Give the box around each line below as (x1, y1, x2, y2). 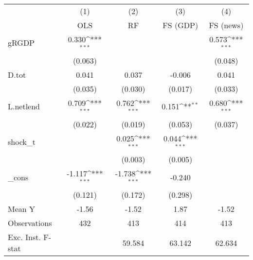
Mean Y (8, 203, 36, 215)
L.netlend (8, 101, 40, 112)
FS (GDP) (163, 19, 199, 31)
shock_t (8, 136, 36, 147)
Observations (8, 217, 52, 229)
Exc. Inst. (8, 231, 41, 243)
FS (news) (209, 19, 244, 31)
